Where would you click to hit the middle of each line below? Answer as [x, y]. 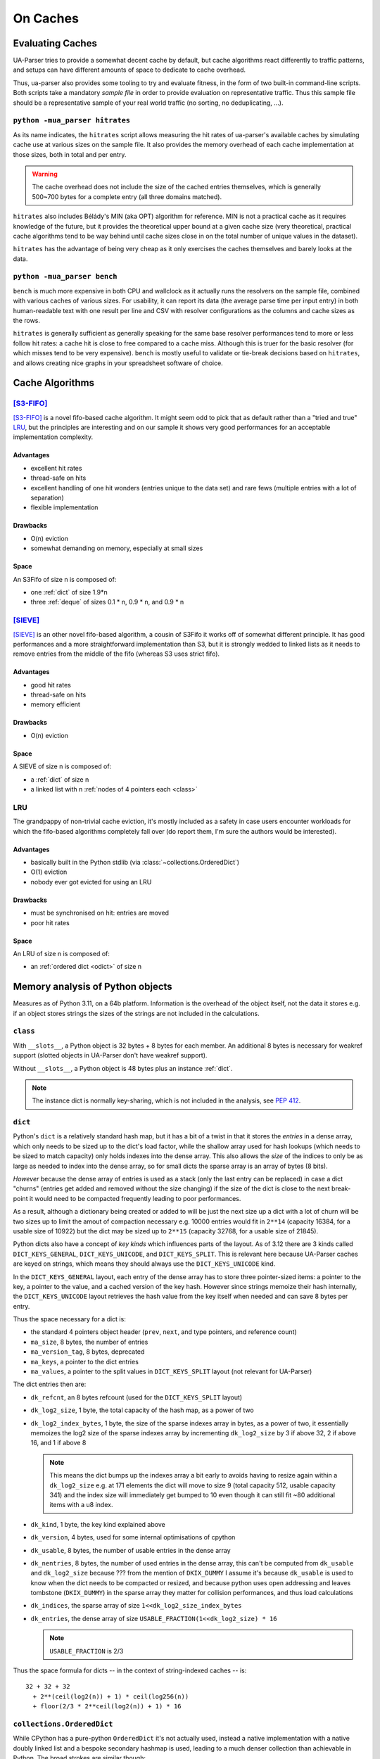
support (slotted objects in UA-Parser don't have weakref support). [110, 1055]
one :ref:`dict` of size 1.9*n [69, 592]
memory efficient [56, 704]
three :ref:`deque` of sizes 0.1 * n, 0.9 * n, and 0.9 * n [107, 602]
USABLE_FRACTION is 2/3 [87, 1651]
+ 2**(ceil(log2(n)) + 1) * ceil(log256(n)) [111, 1696]
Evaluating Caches [55, 43]
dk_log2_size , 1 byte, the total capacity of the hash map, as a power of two [142, 1410]
